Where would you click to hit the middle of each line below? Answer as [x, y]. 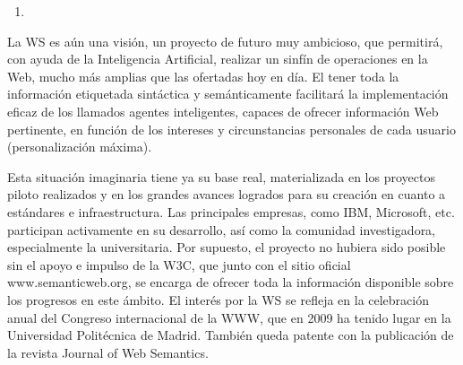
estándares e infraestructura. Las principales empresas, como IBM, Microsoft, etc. [231, 211]
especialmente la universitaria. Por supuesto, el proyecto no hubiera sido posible [227, 247]
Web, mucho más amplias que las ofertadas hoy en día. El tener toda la [203, 76]
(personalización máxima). [80, 147]
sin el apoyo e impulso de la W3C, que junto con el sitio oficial [179, 264]
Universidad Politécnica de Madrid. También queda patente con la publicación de [231, 335]
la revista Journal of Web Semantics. [108, 352]
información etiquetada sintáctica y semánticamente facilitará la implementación [228, 94]
